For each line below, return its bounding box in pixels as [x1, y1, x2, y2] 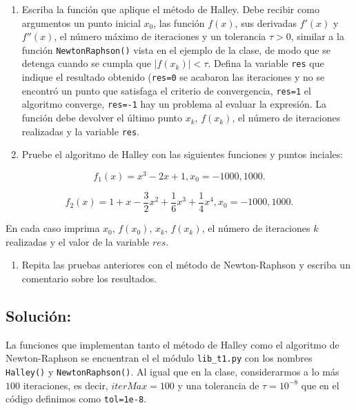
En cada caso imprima [6, 221, 100, 235]
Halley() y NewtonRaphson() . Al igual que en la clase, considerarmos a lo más [6, 364, 339, 378]
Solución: [6, 304, 72, 326]
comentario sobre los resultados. [21, 271, 157, 285]
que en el [301, 378, 339, 392]
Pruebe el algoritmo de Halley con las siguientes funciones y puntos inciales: [21, 147, 344, 162]
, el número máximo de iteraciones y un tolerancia [54, 29, 266, 43]
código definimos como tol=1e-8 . [6, 391, 146, 406]
